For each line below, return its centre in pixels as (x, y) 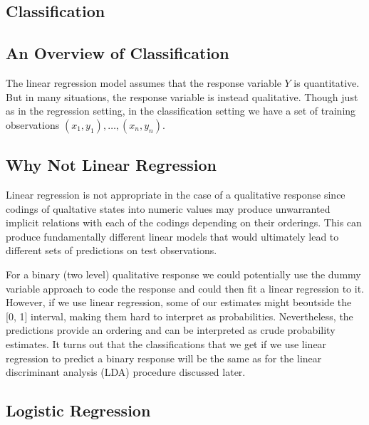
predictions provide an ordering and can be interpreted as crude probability (171, 330)
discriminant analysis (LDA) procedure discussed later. (126, 372)
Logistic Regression (78, 410)
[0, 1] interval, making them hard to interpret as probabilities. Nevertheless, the (180, 316)
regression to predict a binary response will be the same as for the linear (164, 358)
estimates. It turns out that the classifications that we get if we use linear (166, 343)
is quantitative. (327, 82)
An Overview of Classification (118, 53)
